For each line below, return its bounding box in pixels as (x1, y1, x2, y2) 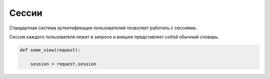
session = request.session (30, 61, 97, 67)
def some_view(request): (19, 47, 81, 53)
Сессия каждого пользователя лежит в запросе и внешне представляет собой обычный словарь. (9, 34, 219, 40)
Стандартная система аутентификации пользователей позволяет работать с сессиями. (9, 25, 197, 31)
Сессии (9, 7, 42, 18)
